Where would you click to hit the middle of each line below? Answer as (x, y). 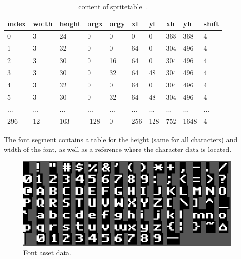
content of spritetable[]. (113, 6)
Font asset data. (47, 252)
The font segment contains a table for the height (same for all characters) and (121, 140)
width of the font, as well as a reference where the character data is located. (118, 149)
